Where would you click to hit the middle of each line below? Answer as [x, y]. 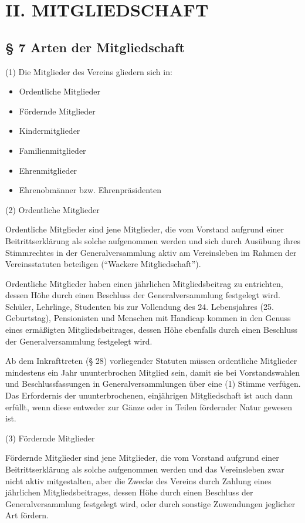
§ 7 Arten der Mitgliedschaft [95, 47]
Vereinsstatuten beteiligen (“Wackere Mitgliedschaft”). [103, 264]
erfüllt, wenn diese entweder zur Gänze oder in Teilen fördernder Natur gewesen [149, 406]
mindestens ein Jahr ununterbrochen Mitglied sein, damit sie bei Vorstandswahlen [153, 372]
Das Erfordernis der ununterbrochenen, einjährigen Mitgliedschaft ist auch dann [149, 395]
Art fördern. [27, 515]
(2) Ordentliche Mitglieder [52, 209]
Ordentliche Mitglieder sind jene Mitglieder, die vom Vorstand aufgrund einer [145, 229]
